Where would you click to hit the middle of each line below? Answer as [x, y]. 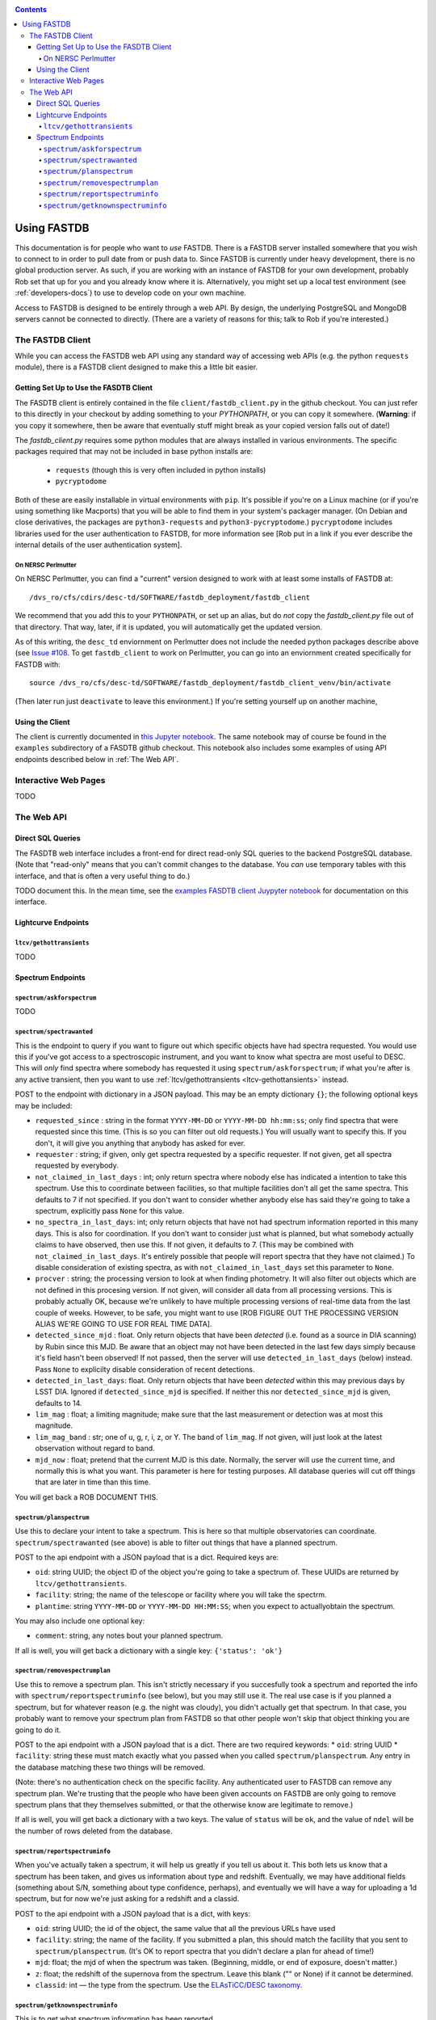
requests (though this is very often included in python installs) [161, 469]
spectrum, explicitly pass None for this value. [110, 1211]
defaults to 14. [59, 1403]
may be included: [44, 1105]
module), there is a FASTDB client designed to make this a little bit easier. [136, 367]
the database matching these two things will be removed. [110, 1767]
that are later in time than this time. [93, 1482]
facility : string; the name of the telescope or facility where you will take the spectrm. [181, 1595]
